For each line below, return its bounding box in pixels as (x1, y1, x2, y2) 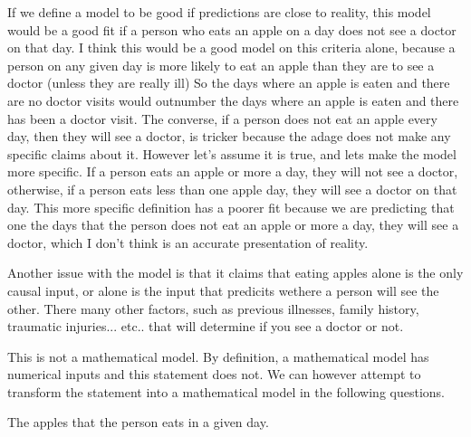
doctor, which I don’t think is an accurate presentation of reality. (7, 233, 369, 252)
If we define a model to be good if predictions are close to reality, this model (7, 3, 431, 21)
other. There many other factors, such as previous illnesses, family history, (7, 299, 419, 318)
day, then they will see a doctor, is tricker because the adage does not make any (7, 127, 451, 146)
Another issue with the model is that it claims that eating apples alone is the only (7, 263, 464, 282)
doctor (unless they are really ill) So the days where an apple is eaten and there (7, 73, 450, 92)
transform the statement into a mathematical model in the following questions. (7, 382, 445, 401)
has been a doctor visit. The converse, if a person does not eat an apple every (7, 109, 437, 128)
